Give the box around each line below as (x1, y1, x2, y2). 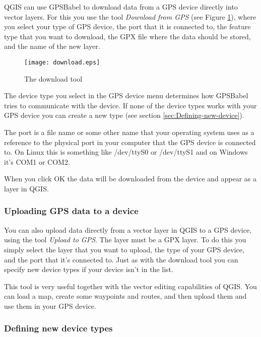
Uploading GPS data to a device (4, 205, 139, 217)
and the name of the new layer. (4, 41, 100, 51)
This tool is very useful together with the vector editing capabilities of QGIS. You (4, 281, 257, 291)
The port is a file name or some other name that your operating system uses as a (4, 127, 254, 137)
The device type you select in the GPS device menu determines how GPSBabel (4, 90, 248, 101)
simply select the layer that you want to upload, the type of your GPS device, (4, 244, 244, 254)
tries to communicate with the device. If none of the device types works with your (4, 100, 257, 110)
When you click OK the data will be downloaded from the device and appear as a (4, 173, 257, 184)
